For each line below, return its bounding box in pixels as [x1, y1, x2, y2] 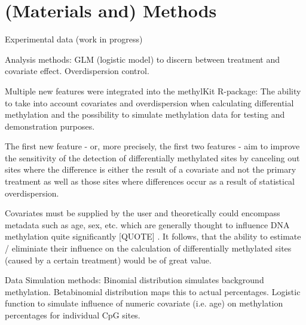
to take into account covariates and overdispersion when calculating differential [5, 96, 294, 109]
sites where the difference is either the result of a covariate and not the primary [5, 163, 296, 176]
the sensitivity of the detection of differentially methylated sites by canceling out [5, 151, 300, 164]
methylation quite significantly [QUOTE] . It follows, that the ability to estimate [5, 230, 301, 243]
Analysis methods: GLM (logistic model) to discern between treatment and [5, 53, 280, 65]
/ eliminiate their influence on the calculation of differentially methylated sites [5, 242, 292, 255]
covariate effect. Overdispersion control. [5, 65, 149, 77]
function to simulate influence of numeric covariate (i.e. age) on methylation [5, 297, 283, 309]
